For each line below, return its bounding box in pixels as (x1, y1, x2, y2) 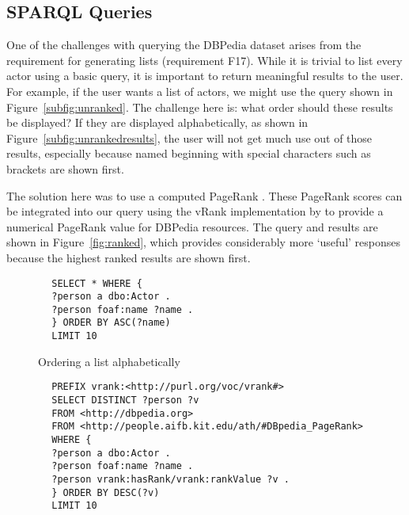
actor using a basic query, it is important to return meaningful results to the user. (6, 67, 403, 84)
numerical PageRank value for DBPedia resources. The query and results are (6, 218, 378, 235)
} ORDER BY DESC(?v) (51, 486, 160, 498)
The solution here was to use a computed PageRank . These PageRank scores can (6, 187, 403, 204)
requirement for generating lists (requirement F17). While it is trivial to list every (6, 51, 403, 68)
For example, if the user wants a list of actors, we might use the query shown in (6, 82, 393, 99)
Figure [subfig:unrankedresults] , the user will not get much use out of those (6, 129, 373, 146)
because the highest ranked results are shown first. (6, 249, 251, 265)
